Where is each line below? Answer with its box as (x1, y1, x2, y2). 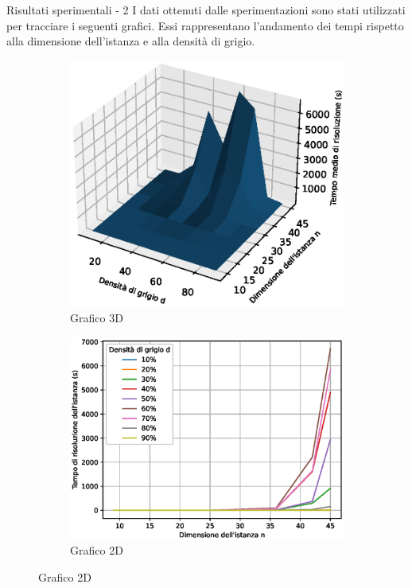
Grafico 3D (70, 310, 123, 326)
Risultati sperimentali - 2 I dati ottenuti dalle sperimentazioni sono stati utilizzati (6, 2, 406, 18)
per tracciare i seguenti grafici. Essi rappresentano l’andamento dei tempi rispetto (6, 17, 404, 33)
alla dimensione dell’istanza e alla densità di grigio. (6, 33, 255, 49)
